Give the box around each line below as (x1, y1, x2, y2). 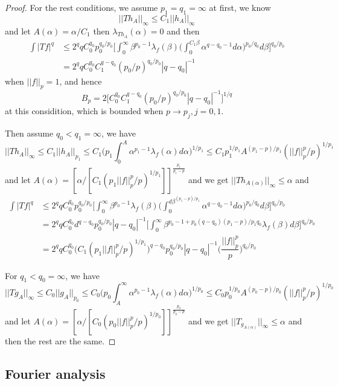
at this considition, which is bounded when (5, 104, 164, 117)
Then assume (5, 126, 54, 139)
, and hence (59, 74, 102, 87)
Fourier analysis (5, 364, 106, 382)
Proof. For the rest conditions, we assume (5, 1, 158, 13)
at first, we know (209, 1, 271, 13)
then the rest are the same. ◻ (5, 334, 116, 347)
